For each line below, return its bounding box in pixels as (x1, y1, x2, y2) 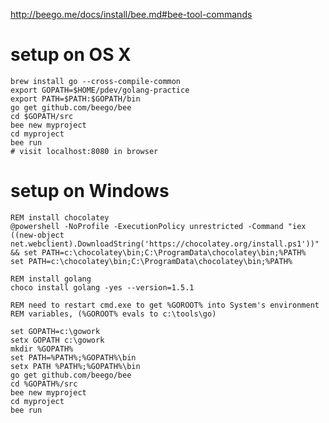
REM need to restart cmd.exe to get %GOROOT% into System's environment (10, 300, 320, 310)
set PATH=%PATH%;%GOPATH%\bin (10, 352, 137, 363)
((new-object (10, 230, 65, 240)
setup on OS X (10, 44, 132, 66)
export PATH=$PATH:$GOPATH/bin (10, 94, 141, 104)
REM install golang (10, 274, 92, 284)
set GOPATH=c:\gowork (10, 326, 101, 336)
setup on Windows (10, 180, 170, 203)
